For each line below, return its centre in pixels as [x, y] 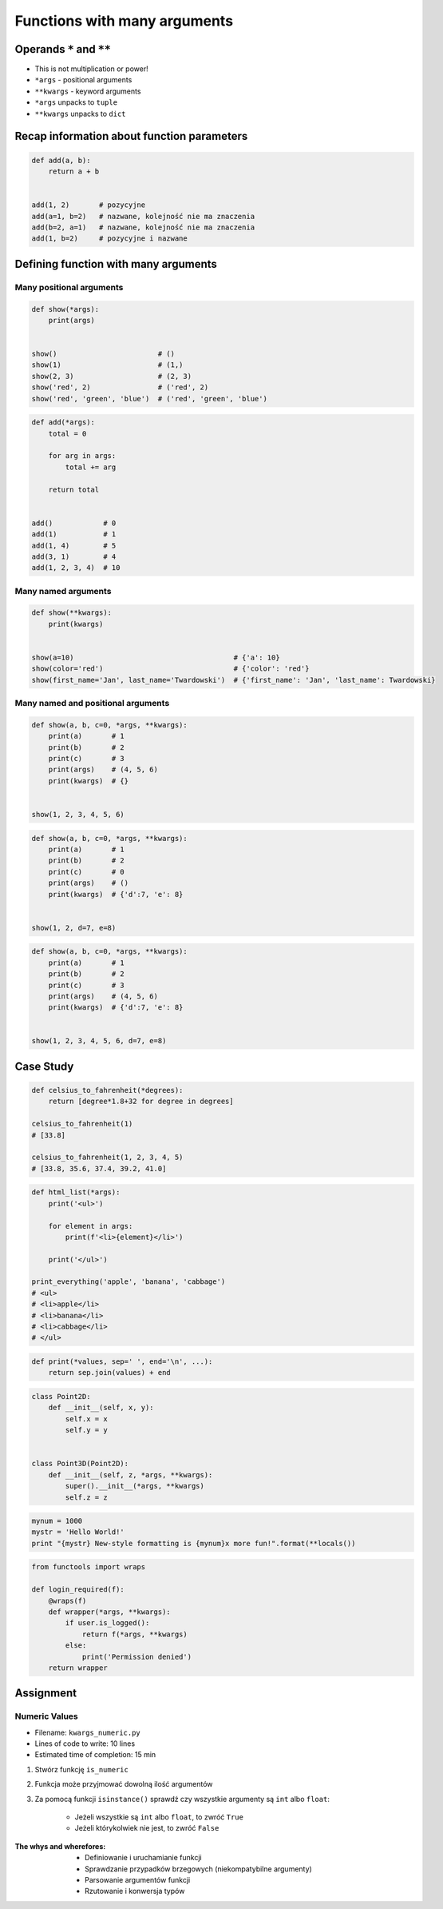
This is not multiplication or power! [91, 69]
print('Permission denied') [136, 1656]
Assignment [46, 1694]
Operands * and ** [63, 49]
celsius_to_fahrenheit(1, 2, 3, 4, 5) [107, 1158]
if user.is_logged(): [107, 1623]
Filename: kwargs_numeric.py [88, 1732]
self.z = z [86, 1497]
